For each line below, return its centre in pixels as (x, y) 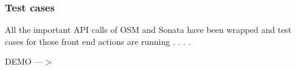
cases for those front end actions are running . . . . (98, 41)
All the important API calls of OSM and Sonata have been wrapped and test (148, 30)
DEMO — (24, 61)
